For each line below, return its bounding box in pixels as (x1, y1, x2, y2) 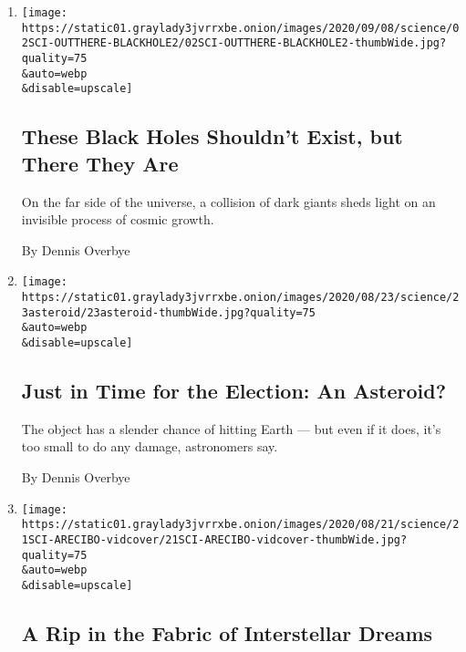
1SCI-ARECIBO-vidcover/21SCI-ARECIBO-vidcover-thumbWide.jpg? (21, 533, 408, 546)
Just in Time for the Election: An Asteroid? (21, 376, 447, 404)
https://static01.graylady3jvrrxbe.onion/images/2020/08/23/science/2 (21, 290, 460, 304)
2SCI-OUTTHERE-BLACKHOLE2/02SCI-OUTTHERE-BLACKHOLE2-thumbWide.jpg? (21, 36, 447, 50)
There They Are (21, 149, 179, 177)
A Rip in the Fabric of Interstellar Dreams (21, 618, 433, 647)
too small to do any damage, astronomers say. (21, 437, 278, 456)
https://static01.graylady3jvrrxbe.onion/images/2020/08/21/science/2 (21, 518, 460, 532)
